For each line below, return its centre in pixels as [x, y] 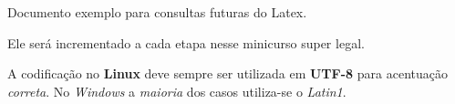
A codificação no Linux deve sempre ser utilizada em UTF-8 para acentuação [227, 73]
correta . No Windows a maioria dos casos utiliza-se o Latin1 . [177, 91]
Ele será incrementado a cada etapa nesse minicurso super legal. [186, 42]
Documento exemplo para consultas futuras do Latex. [157, 12]
